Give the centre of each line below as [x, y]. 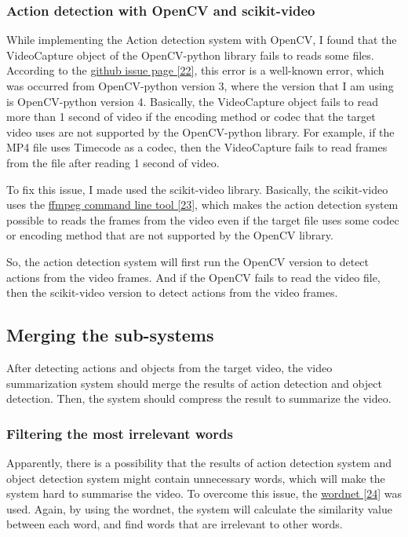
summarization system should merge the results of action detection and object [194, 383]
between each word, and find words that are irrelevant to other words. [175, 524]
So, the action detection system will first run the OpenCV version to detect [188, 261]
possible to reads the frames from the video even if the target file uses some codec [203, 219]
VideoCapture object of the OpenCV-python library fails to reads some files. [190, 55]
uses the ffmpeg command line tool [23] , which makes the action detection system [202, 205]
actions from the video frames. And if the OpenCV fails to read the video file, [193, 277]
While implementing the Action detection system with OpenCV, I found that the [202, 40]
